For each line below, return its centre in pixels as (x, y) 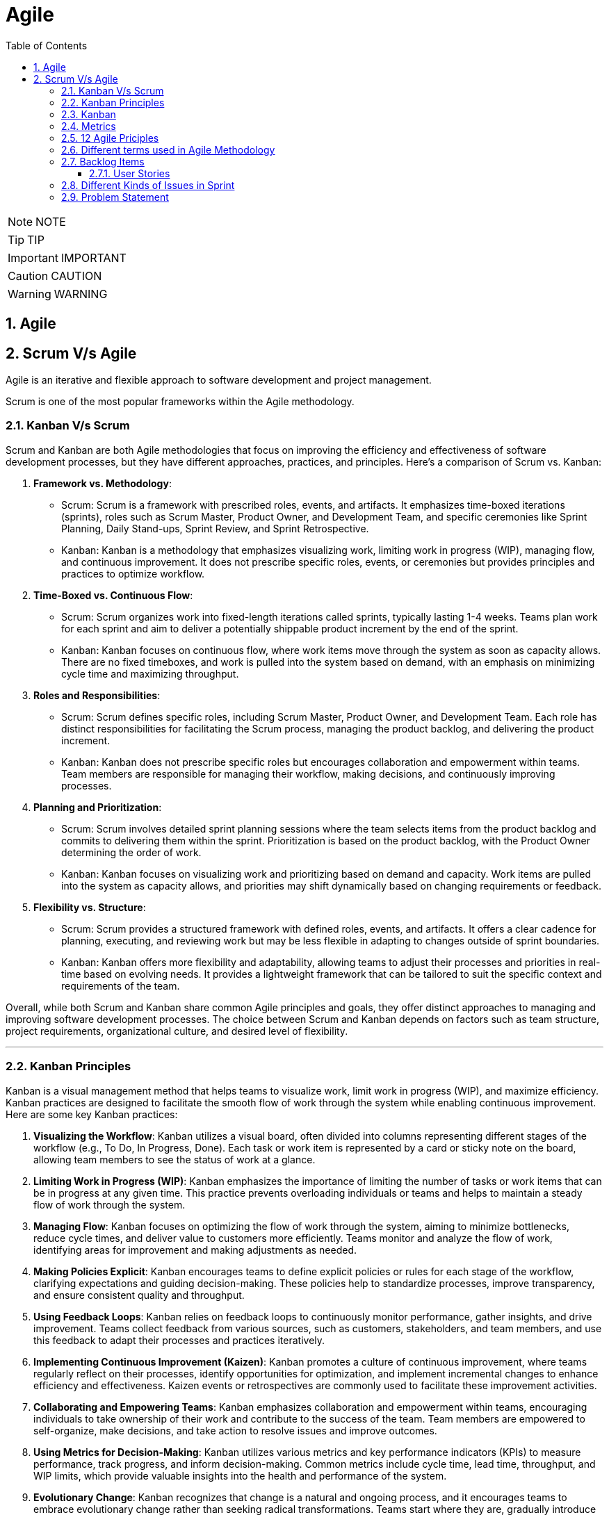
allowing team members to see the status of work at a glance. (174, 1159)
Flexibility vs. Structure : (90, 907)
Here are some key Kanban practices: (92, 1114)
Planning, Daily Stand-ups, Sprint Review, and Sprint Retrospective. (215, 528)
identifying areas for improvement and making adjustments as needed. (195, 1250)
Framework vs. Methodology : (103, 483)
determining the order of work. (131, 852)
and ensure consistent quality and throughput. (139, 1295)
